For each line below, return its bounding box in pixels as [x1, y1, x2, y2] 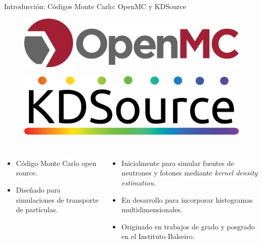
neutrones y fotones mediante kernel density [121, 167, 258, 178]
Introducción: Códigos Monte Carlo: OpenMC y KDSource [4, 1, 186, 11]
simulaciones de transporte [16, 194, 99, 205]
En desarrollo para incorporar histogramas [121, 194, 253, 205]
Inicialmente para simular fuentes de [121, 157, 234, 168]
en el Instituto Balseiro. [121, 231, 195, 241]
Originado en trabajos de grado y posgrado [121, 221, 255, 231]
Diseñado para [16, 184, 61, 195]
